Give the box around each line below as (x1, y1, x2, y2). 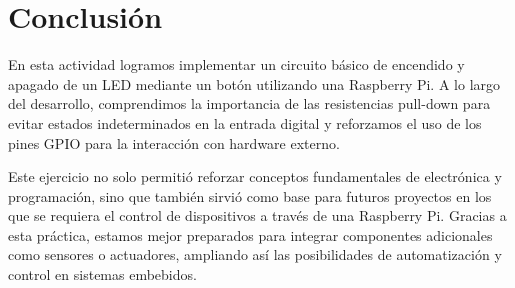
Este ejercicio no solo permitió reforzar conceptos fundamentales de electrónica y (8, 166, 502, 187)
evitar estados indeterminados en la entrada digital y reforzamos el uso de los (8, 112, 482, 133)
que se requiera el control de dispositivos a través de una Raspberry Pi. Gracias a (8, 205, 507, 226)
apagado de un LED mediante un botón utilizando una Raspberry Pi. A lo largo (8, 73, 501, 94)
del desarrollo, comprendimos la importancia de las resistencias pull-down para (8, 93, 491, 114)
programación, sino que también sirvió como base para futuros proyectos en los (8, 185, 492, 206)
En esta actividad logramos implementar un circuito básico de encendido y (8, 54, 465, 75)
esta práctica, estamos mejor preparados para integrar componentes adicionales (8, 224, 493, 245)
